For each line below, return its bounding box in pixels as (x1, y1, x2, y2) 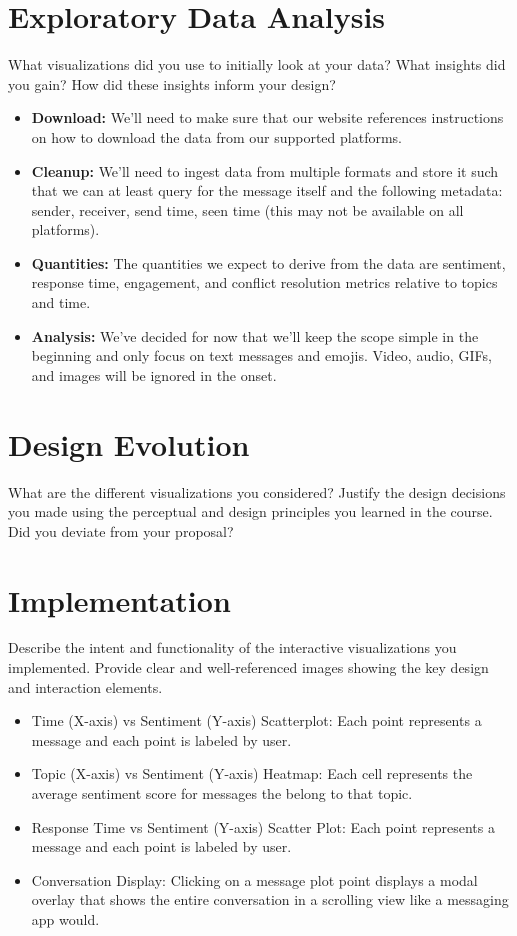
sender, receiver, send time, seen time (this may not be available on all (31, 199, 464, 220)
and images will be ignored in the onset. (31, 364, 277, 385)
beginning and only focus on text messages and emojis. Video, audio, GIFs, (31, 345, 492, 366)
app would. (31, 909, 100, 929)
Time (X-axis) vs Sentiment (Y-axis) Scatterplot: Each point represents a (31, 710, 482, 731)
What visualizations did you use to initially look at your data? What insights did (8, 54, 506, 75)
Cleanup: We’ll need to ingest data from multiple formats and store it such (31, 160, 499, 181)
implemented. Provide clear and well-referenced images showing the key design (8, 657, 489, 678)
